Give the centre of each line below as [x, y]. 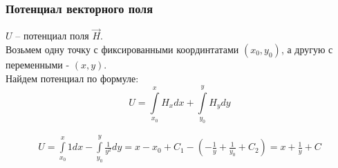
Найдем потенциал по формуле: [72, 78]
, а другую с [307, 49]
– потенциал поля [52, 36]
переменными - [38, 65]
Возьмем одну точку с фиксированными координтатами [122, 49]
